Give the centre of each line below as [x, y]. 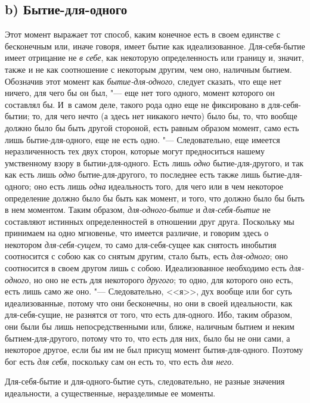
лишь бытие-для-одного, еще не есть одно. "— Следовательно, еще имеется [142, 139]
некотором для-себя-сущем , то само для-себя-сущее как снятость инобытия [141, 244]
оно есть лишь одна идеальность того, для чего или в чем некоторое [159, 186]
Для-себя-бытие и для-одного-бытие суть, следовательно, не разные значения [145, 381]
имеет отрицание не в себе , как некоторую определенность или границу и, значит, [154, 58]
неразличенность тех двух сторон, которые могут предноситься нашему [135, 151]
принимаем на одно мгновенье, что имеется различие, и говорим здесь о [137, 233]
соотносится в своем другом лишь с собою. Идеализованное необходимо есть [146, 268]
